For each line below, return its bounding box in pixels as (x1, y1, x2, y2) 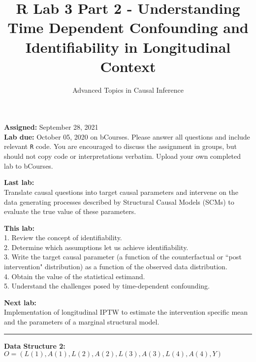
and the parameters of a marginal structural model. (4, 317, 160, 327)
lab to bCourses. (4, 160, 53, 171)
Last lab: (4, 177, 34, 187)
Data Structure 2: (4, 340, 65, 351)
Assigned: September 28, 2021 (4, 122, 98, 132)
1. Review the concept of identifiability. (4, 232, 122, 243)
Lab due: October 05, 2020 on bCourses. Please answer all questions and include (4, 131, 250, 142)
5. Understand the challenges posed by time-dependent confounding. (4, 281, 210, 291)
